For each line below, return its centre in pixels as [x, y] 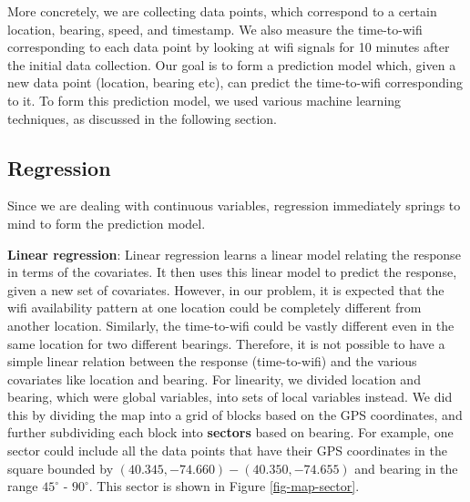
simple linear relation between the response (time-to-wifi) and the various [212, 361]
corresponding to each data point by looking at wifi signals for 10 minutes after [229, 47]
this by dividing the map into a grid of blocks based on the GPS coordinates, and [235, 414]
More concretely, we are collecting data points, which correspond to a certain [222, 11]
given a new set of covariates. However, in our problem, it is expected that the [226, 289]
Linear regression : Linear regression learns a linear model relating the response [234, 254]
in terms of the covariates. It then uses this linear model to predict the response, [232, 272]
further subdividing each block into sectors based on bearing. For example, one [230, 432]
